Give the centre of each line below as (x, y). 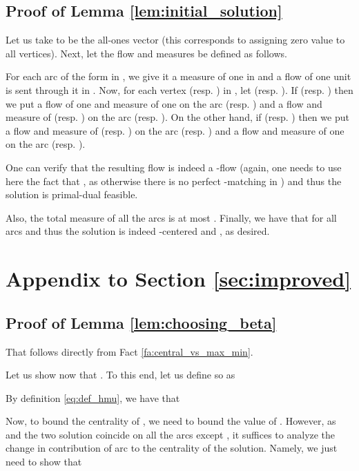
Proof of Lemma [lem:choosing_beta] (141, 322)
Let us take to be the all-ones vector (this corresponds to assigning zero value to (175, 40)
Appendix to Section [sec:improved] (178, 279)
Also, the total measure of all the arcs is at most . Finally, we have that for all (171, 217)
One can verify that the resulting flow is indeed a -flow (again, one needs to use (174, 167)
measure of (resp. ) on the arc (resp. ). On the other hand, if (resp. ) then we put (177, 117)
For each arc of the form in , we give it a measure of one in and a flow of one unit (178, 76)
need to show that (44, 462)
